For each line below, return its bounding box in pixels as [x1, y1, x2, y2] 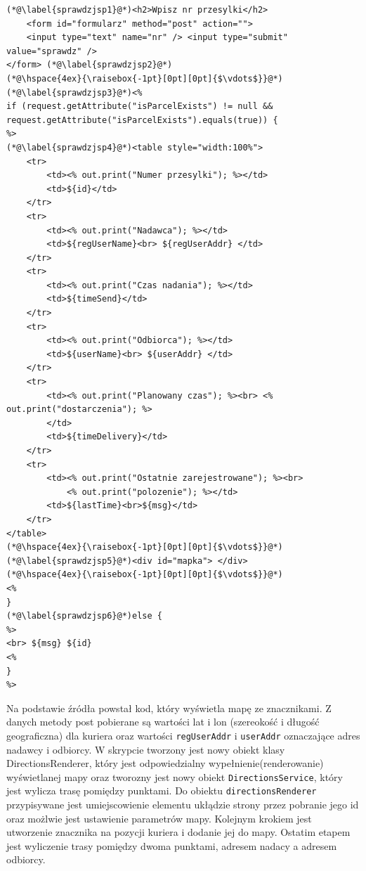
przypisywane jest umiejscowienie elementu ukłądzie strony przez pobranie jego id [6, 797, 359, 812]
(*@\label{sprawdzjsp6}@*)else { [6, 611, 162, 621]
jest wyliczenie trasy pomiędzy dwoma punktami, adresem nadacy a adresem [6, 838, 337, 853]
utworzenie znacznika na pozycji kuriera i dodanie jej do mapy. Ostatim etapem [6, 825, 351, 839]
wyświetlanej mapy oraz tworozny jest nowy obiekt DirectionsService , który [6, 769, 343, 784]
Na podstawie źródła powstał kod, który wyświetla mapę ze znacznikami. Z [6, 700, 332, 715]
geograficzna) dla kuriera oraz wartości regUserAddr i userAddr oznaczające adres [6, 728, 360, 742]
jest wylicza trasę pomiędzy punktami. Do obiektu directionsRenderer [6, 783, 317, 798]
